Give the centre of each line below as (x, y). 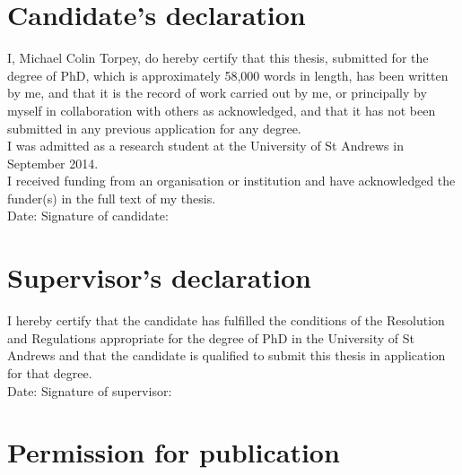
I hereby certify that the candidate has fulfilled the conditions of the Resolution (226, 320)
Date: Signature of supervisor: (90, 390)
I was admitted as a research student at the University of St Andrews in (205, 146)
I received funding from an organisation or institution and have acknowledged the (231, 181)
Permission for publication (174, 452)
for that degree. (50, 372)
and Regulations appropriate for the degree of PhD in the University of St (211, 337)
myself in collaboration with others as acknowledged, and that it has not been (222, 110)
